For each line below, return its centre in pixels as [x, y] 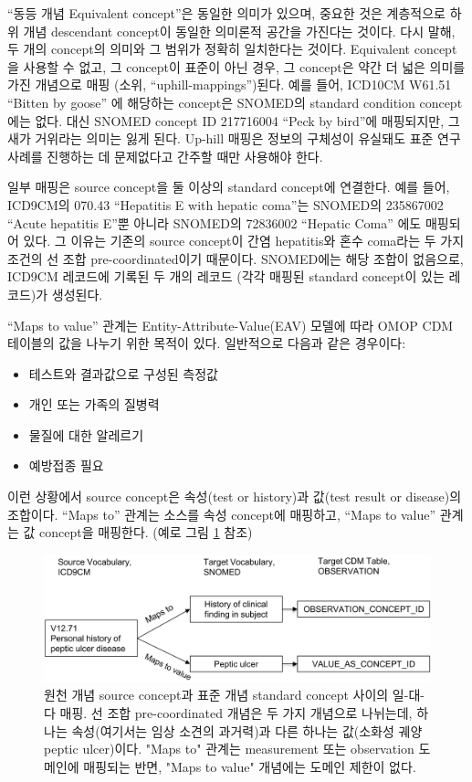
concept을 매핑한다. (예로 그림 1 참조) [146, 532]
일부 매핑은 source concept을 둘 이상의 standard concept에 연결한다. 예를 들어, [229, 187]
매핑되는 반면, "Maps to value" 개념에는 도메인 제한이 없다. [250, 766]
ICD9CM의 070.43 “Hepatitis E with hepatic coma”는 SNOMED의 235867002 [226, 204]
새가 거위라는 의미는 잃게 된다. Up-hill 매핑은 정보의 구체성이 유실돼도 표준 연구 [234, 138]
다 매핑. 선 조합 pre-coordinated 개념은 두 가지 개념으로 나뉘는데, [228, 712]
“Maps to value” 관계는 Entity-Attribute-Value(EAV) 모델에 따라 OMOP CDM [231, 325]
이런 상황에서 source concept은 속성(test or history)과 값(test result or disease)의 [235, 497]
